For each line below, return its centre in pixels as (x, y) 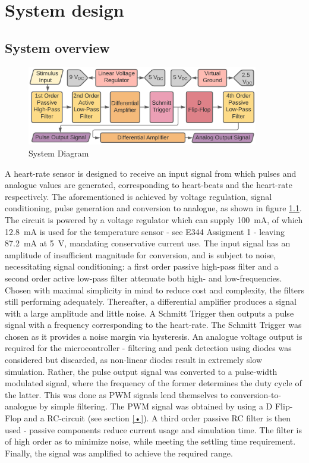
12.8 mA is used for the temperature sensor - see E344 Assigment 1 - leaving (145, 231)
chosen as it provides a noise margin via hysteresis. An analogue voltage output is (154, 336)
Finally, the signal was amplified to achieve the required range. (119, 453)
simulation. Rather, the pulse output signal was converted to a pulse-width (141, 371)
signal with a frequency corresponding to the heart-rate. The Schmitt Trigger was (153, 325)
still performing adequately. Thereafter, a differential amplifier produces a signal (151, 301)
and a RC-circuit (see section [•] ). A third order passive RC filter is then (157, 418)
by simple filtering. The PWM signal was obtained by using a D (156, 406)
